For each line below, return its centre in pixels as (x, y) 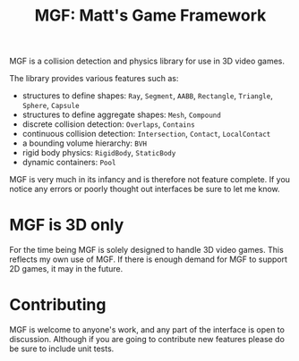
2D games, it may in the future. (66, 269)
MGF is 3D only (67, 225)
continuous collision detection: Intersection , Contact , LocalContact (146, 134)
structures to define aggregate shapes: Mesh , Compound (121, 115)
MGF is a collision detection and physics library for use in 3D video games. (147, 61)
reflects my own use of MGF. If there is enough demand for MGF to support (149, 259)
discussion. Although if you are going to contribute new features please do (147, 340)
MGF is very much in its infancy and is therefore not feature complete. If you (150, 180)
